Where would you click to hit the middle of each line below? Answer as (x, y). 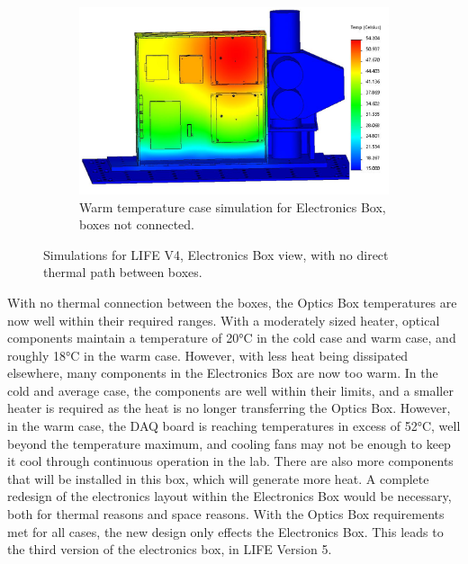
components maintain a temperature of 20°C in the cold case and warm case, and (232, 338)
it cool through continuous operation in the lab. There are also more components (230, 461)
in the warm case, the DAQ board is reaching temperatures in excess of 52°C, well (234, 426)
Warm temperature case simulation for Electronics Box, (233, 206)
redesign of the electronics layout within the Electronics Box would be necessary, (229, 496)
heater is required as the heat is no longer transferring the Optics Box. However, (229, 408)
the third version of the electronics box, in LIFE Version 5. (170, 549)
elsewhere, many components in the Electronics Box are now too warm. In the (223, 373)
